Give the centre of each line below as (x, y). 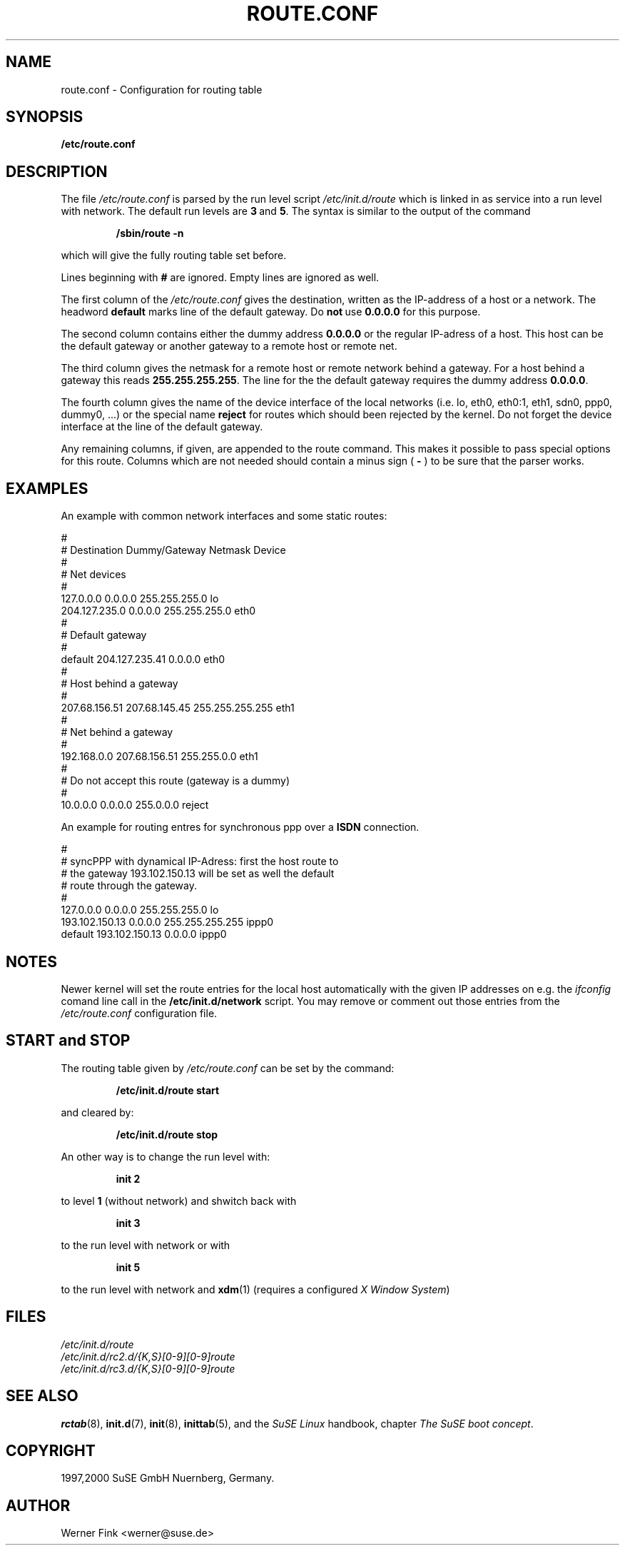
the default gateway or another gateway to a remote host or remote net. (229, 346)
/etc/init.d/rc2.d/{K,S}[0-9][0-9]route (148, 1356)
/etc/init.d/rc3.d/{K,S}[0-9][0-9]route (148, 1368)
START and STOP (68, 1041)
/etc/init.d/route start (168, 1090)
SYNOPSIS (45, 117)
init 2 (128, 1178)
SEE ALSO (42, 1396)
